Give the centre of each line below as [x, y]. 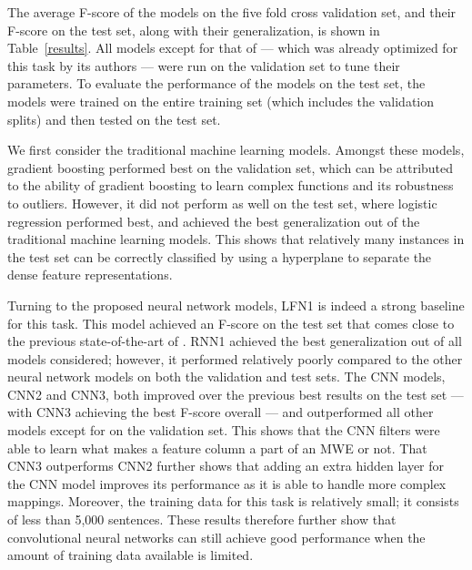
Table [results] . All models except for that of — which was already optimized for [233, 48]
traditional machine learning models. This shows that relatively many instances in [236, 239]
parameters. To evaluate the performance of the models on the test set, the [216, 83]
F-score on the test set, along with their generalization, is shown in [194, 30]
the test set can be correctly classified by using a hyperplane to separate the [220, 256]
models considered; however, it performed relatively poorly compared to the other [235, 358]
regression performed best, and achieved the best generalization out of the [214, 221]
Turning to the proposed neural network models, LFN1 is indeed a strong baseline [236, 305]
